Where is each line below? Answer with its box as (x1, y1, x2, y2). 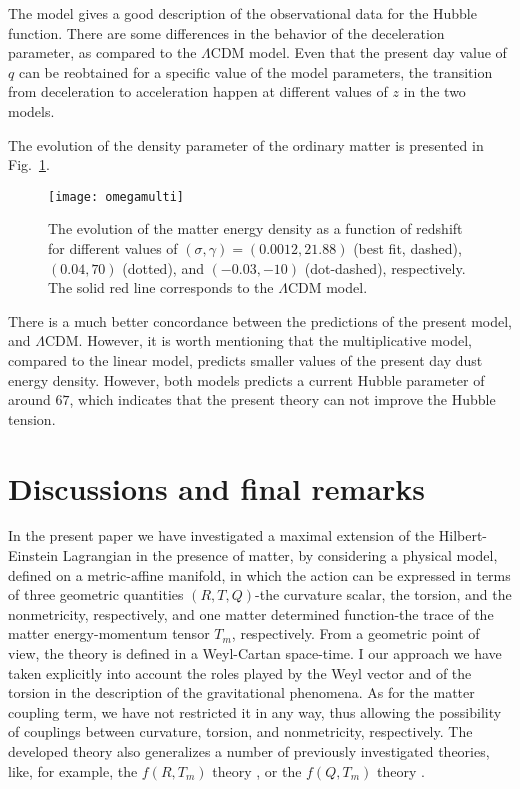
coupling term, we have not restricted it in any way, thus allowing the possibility (8, 701, 502, 722)
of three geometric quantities (8, 584, 184, 605)
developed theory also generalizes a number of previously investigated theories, (8, 741, 490, 761)
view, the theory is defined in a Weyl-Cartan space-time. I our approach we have (8, 643, 502, 664)
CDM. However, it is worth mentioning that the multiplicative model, (44, 330, 472, 351)
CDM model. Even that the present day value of (210, 42, 507, 63)
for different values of (48, 238, 178, 258)
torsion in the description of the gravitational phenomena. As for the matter (8, 682, 475, 703)
